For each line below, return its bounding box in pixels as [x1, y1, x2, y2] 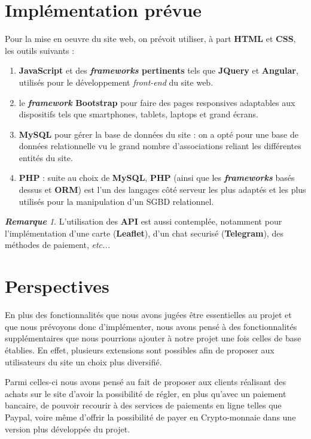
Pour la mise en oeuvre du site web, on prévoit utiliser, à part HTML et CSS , [5, 32, 296, 45]
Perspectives [5, 274, 109, 298]
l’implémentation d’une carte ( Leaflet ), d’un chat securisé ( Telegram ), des [5, 226, 283, 239]
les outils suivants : [5, 44, 75, 56]
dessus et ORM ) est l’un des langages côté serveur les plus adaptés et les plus [19, 183, 306, 196]
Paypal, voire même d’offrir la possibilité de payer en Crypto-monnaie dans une [5, 410, 296, 423]
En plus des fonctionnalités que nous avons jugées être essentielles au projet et [5, 308, 292, 321]
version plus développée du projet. [5, 422, 130, 435]
